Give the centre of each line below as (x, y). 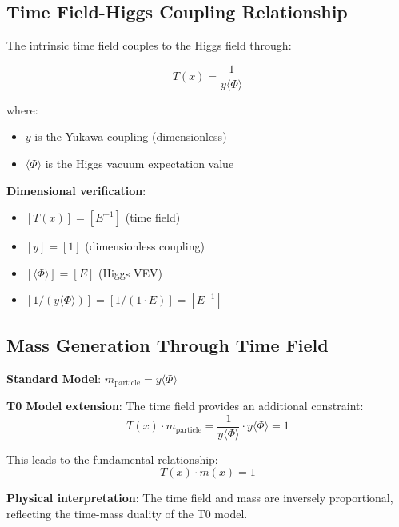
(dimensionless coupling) (145, 246)
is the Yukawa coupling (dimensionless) (131, 136)
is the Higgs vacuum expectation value (140, 164)
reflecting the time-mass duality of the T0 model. (127, 513)
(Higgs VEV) (131, 272)
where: (22, 109)
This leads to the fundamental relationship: (112, 459)
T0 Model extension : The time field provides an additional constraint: (185, 406)
